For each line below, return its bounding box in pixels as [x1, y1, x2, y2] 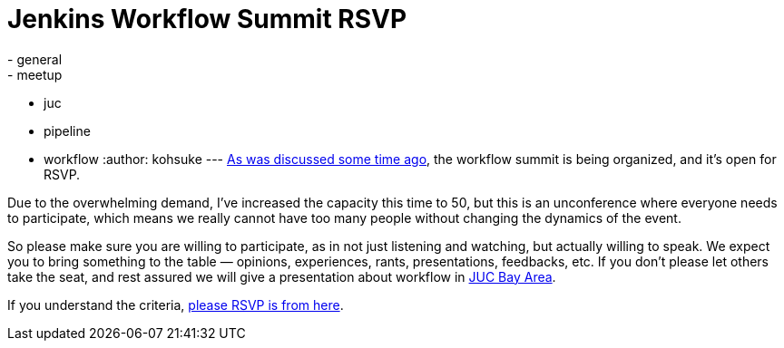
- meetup [7, 66, 63, 82]
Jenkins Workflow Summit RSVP [7, 4, 407, 34]
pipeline [44, 122, 91, 139]
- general [7, 51, 63, 67]
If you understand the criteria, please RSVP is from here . [7, 296, 344, 313]
